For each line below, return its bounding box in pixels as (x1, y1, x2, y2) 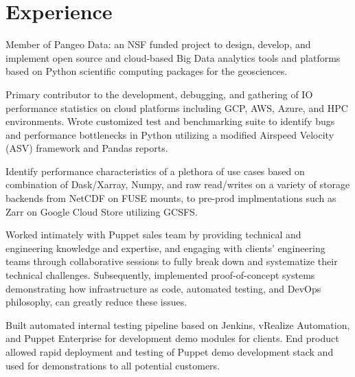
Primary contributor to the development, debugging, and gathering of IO (5, 87, 313, 101)
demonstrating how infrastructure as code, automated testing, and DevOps (5, 281, 321, 295)
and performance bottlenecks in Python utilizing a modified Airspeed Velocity (5, 127, 334, 141)
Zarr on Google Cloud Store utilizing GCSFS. (5, 204, 198, 218)
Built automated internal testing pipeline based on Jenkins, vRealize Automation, (5, 317, 350, 332)
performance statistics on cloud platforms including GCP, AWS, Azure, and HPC (5, 100, 348, 115)
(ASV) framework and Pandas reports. (5, 141, 168, 155)
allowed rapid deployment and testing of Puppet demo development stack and (5, 345, 334, 358)
